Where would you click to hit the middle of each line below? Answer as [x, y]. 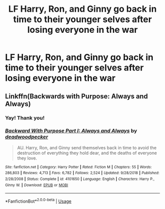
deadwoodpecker [27, 137]
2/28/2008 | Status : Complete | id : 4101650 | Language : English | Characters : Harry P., [80, 179]
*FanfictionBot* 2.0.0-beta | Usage [38, 201]
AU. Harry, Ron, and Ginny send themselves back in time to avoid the [87, 147]
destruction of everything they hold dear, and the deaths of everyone [87, 153]
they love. [27, 158]
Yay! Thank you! [25, 117]
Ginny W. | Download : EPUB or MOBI [37, 185]
